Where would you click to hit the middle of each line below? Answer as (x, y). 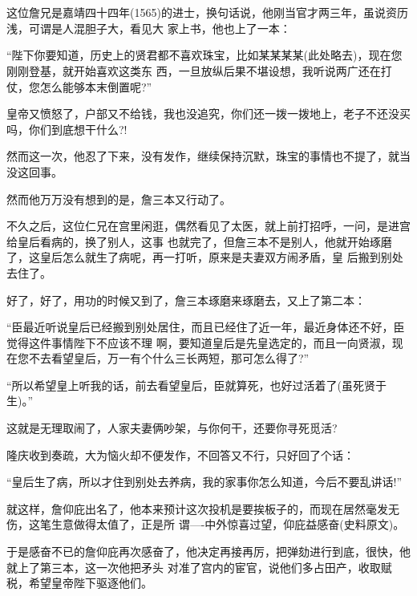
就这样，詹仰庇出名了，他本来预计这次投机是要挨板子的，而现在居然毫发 (197, 508)
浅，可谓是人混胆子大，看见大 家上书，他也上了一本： (149, 28)
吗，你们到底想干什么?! (67, 129)
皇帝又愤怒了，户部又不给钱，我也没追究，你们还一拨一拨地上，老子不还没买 (208, 114)
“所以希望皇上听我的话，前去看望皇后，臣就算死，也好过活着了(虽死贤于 (197, 385)
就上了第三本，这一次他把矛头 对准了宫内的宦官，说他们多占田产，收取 (194, 567)
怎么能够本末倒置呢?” (96, 86)
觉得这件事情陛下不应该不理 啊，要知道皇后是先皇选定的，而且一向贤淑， (199, 342)
